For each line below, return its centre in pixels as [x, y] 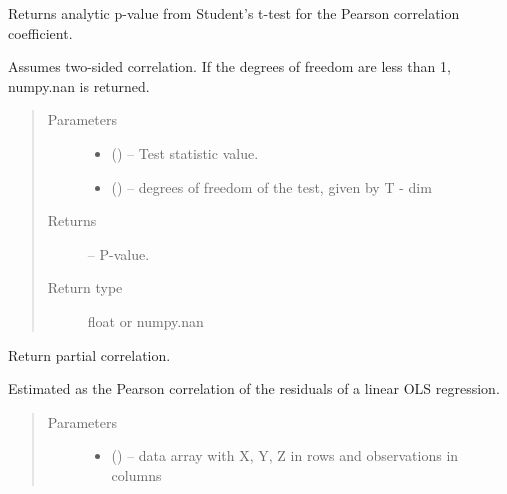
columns [136, 474]
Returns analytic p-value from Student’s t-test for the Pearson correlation [234, 13]
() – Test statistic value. [185, 152]
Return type [85, 287]
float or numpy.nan [145, 320]
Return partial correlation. [89, 354]
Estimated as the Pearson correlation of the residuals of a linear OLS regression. [254, 388]
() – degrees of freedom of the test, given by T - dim [271, 186]
